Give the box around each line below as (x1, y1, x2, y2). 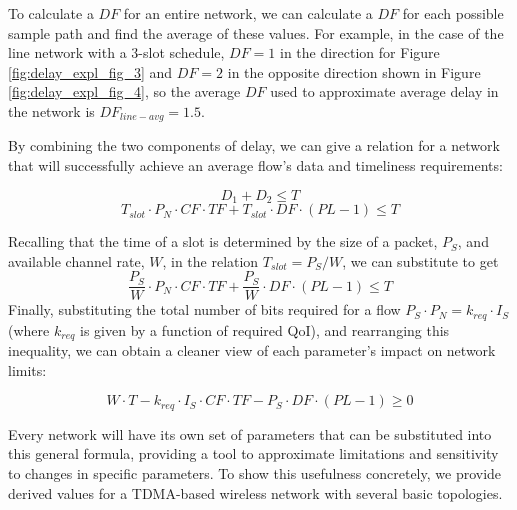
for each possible (402, 3, 504, 23)
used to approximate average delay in (270, 81, 499, 102)
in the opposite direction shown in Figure (227, 61, 481, 82)
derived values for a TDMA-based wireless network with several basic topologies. (8, 482, 503, 503)
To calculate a (8, 3, 94, 23)
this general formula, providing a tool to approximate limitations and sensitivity (8, 443, 499, 464)
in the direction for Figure (279, 42, 440, 63)
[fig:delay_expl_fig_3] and (8, 61, 173, 82)
